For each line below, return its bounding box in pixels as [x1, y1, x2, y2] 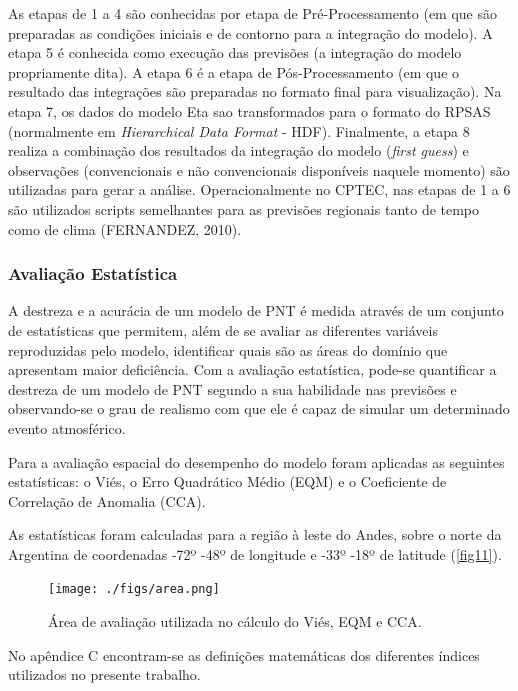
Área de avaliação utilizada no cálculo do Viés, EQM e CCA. [48, 611, 422, 632]
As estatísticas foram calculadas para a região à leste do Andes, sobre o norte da [8, 524, 502, 545]
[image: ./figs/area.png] [48, 582, 220, 597]
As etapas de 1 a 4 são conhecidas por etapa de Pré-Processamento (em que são [8, 3, 498, 23]
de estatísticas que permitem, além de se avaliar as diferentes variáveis [8, 319, 438, 340]
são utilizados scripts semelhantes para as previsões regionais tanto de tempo [8, 198, 480, 219]
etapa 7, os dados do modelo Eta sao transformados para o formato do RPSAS [8, 100, 491, 121]
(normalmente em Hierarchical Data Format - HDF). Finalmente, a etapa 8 [8, 120, 470, 141]
